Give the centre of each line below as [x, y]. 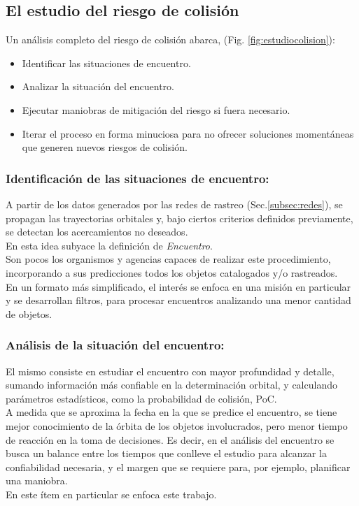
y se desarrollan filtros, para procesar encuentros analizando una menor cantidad [178, 300]
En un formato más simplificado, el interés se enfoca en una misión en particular [178, 286]
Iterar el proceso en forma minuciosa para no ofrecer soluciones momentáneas [188, 133]
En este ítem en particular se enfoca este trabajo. [111, 494]
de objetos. [29, 313]
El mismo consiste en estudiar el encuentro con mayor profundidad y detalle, [170, 371]
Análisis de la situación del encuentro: [115, 345]
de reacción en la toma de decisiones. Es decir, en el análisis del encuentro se [170, 439]
